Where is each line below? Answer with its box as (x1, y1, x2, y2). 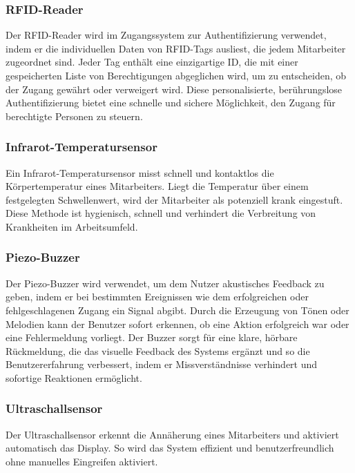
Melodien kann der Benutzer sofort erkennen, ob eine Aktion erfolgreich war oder (6, 316, 349, 331)
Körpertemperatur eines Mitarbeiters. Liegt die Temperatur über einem (6, 179, 309, 193)
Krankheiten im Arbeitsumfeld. (6, 219, 138, 233)
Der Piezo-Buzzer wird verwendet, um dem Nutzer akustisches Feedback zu (6, 276, 325, 290)
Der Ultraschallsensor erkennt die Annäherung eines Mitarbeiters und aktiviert (6, 427, 339, 441)
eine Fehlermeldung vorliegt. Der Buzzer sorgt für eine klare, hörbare (6, 330, 298, 345)
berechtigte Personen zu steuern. (6, 108, 143, 123)
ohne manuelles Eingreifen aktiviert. (6, 454, 158, 468)
